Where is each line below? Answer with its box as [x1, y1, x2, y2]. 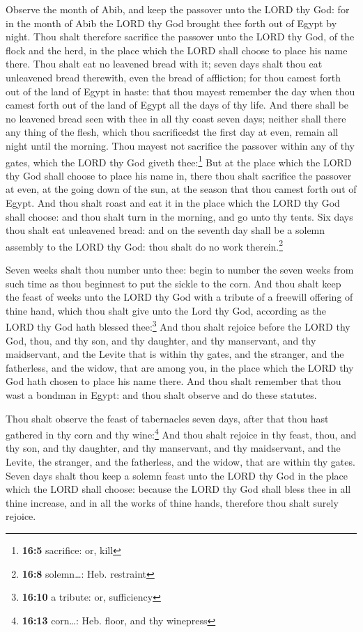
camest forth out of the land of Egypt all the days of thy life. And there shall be [6, 97, 349, 112]
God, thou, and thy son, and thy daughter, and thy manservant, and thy [6, 333, 316, 347]
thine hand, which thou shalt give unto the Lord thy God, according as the [6, 303, 326, 317]
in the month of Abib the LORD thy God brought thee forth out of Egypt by [6, 15, 337, 30]
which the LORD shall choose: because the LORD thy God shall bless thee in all [6, 482, 351, 496]
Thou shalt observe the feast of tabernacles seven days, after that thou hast [6, 411, 329, 425]
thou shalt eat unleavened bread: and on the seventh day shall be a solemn [6, 223, 325, 237]
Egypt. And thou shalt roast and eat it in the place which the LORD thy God [6, 195, 340, 210]
